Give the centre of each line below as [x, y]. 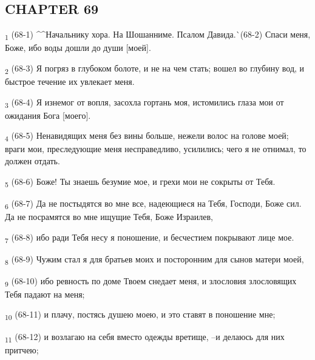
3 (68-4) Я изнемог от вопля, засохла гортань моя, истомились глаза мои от [144, 102]
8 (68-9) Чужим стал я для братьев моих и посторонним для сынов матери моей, [154, 259]
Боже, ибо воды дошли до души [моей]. [78, 48]
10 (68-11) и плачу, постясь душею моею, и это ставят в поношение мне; [140, 315]
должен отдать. [32, 161]
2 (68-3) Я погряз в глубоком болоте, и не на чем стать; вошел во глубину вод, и [155, 68]
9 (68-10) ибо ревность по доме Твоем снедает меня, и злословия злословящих [151, 281]
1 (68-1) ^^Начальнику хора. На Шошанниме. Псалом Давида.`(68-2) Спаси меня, [158, 35]
